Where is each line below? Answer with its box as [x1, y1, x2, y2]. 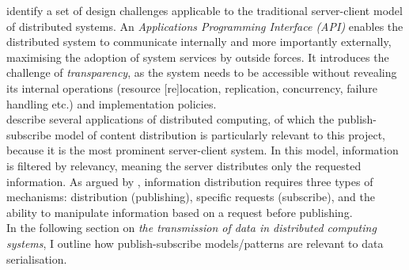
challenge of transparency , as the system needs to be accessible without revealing [6, 64, 397, 81]
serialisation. [6, 250, 67, 267]
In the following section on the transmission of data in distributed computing [6, 219, 377, 236]
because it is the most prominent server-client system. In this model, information [6, 142, 399, 158]
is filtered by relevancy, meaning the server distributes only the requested [6, 157, 362, 173]
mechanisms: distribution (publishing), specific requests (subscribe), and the [6, 188, 375, 205]
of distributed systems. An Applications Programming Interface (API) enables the [6, 17, 403, 34]
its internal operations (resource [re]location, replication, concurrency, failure [6, 79, 377, 96]
